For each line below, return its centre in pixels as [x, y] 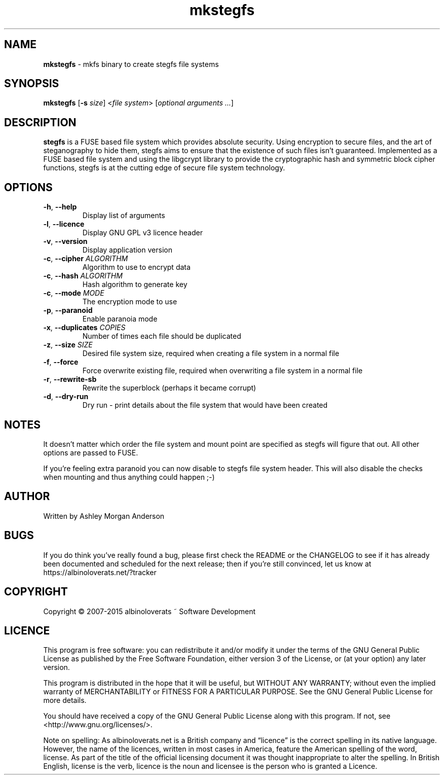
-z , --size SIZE [68, 345]
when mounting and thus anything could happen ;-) [129, 477]
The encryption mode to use [130, 302]
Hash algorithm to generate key [135, 285]
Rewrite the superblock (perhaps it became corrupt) [169, 388]
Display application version [127, 250]
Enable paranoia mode [120, 319]
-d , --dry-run [66, 397]
